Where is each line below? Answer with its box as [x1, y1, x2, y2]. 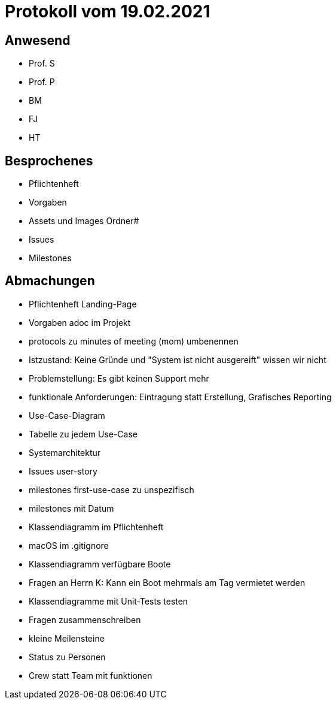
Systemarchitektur [29, 447, 101, 458]
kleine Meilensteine [29, 633, 105, 643]
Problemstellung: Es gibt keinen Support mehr [29, 373, 209, 383]
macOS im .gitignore [29, 540, 109, 551]
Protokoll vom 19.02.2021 [5, 1, 210, 22]
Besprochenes [5, 153, 93, 168]
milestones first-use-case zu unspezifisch [29, 484, 194, 495]
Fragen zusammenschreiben [29, 614, 141, 625]
